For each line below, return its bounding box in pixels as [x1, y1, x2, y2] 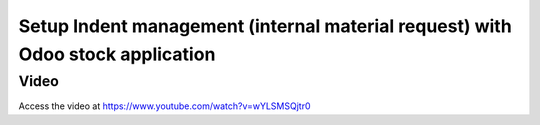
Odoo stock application [18, 43, 216, 65]
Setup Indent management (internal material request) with [18, 15, 512, 37]
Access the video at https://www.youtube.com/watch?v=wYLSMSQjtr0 [18, 100, 311, 112]
